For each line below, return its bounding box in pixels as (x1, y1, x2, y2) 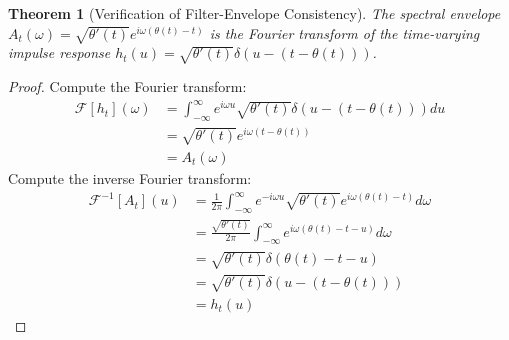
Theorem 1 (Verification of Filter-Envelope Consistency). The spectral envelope (8, 3, 501, 23)
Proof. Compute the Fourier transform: (8, 76, 247, 97)
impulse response (8, 42, 111, 63)
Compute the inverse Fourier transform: (8, 167, 252, 188)
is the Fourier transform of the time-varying (209, 22, 480, 43)
